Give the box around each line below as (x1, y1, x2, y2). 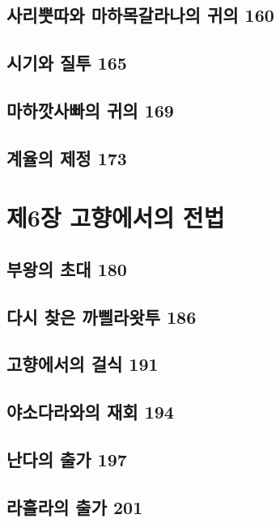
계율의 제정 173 (6, 145, 127, 170)
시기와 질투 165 (6, 50, 127, 75)
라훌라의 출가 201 (6, 494, 143, 519)
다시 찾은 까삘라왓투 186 (6, 304, 197, 329)
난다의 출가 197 (6, 447, 127, 472)
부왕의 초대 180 (6, 256, 127, 281)
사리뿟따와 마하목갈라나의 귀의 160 (6, 2, 274, 28)
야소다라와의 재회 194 (6, 399, 174, 424)
